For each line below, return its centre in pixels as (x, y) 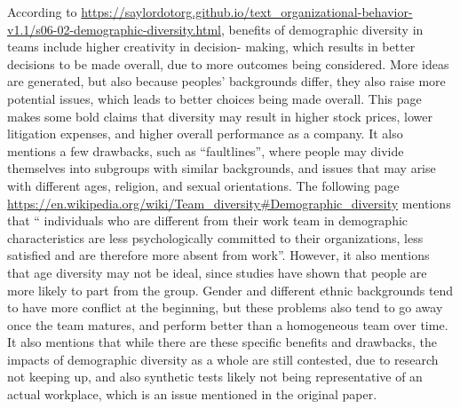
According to (42, 12)
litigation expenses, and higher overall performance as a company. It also (205, 134)
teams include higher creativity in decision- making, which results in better (211, 47)
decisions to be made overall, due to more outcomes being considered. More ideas (228, 63)
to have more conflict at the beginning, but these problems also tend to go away (225, 307)
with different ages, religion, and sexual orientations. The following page (203, 185)
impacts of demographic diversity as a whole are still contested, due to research (223, 359)
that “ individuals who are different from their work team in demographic (208, 220)
